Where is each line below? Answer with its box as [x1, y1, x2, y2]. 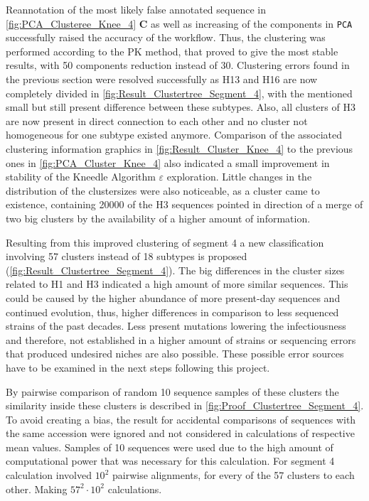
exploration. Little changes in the [166, 169, 312, 184]
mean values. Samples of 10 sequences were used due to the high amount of [6, 439, 333, 454]
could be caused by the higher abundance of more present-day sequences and [6, 290, 341, 305]
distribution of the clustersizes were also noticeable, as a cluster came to [6, 183, 320, 198]
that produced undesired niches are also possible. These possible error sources [6, 346, 344, 361]
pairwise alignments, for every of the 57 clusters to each [112, 468, 355, 483]
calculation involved [6, 468, 92, 483]
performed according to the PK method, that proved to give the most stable [6, 43, 338, 58]
